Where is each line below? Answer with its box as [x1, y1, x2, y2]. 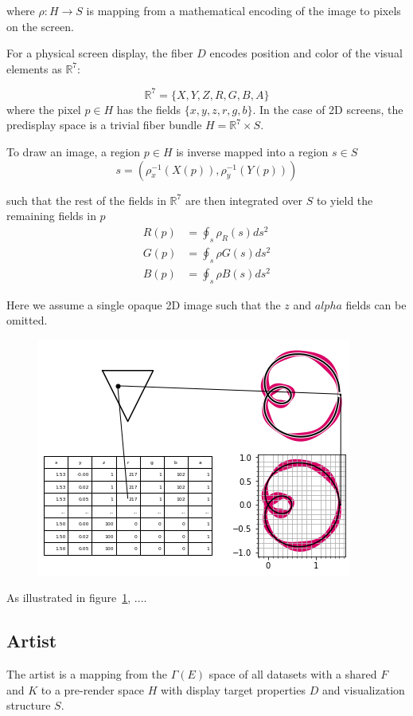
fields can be [345, 296, 407, 313]
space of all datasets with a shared [208, 666, 377, 683]
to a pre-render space [41, 681, 145, 698]
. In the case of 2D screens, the [252, 100, 403, 117]
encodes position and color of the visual [209, 45, 403, 61]
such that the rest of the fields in [6, 191, 166, 208]
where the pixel [6, 100, 81, 117]
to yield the [316, 191, 373, 208]
